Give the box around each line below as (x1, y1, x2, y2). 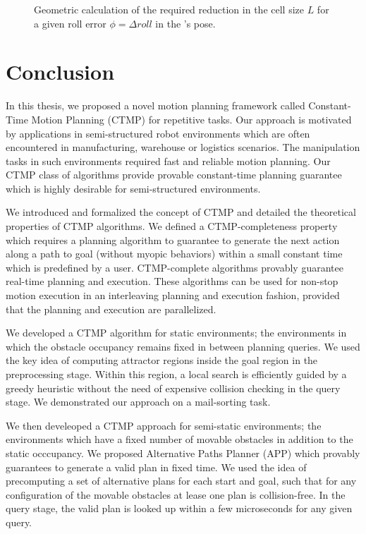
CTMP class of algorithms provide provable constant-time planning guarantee (6, 167, 342, 182)
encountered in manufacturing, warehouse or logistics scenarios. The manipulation (6, 140, 360, 154)
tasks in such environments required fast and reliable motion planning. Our (6, 153, 331, 168)
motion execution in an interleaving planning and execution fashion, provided (6, 288, 340, 303)
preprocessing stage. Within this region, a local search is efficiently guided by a (6, 367, 347, 381)
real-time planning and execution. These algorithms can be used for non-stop (6, 274, 338, 289)
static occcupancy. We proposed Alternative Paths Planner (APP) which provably (6, 445, 360, 460)
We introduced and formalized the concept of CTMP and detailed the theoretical (6, 205, 356, 219)
